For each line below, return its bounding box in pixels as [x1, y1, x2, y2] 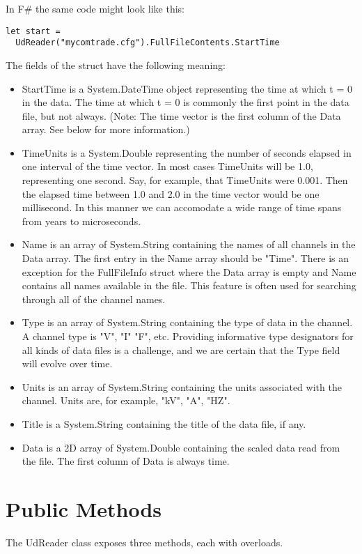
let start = [6, 26, 61, 36]
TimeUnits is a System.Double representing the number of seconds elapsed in [22, 145, 352, 160]
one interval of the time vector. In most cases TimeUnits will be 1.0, [22, 159, 313, 174]
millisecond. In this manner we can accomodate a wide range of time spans [22, 200, 342, 215]
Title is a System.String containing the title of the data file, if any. [22, 416, 306, 431]
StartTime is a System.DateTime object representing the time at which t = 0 [22, 81, 352, 95]
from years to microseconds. [22, 213, 141, 228]
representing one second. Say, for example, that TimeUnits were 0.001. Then [22, 173, 348, 187]
